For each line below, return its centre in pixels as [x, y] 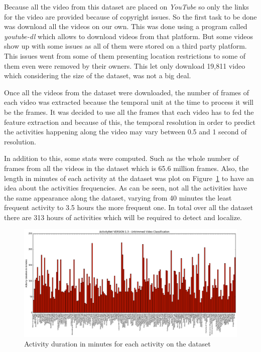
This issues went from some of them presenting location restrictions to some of [125, 55]
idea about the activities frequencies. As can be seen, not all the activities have [126, 188]
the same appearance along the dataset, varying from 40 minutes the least [118, 197]
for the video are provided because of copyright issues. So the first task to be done [130, 16]
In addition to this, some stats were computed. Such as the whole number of [121, 158]
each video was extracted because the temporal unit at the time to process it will [129, 102]
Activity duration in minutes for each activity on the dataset [117, 344]
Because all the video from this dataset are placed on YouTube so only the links [126, 7]
